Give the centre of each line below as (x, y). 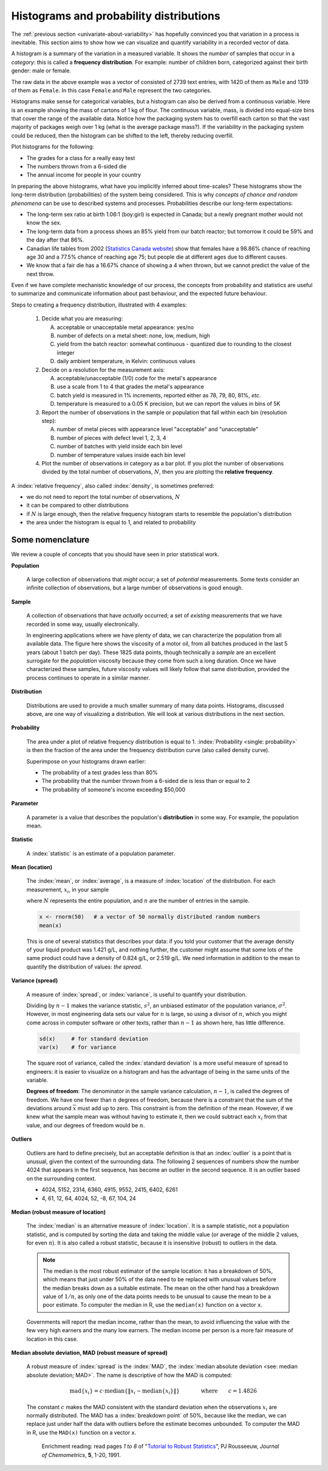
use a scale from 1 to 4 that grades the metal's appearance (131, 387)
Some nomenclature (50, 540)
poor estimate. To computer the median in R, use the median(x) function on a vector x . (152, 1305)
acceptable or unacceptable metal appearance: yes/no (125, 327)
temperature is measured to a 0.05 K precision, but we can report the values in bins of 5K (169, 404)
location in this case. (52, 1339)
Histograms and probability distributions (116, 16)
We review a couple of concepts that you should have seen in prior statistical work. (115, 554)
